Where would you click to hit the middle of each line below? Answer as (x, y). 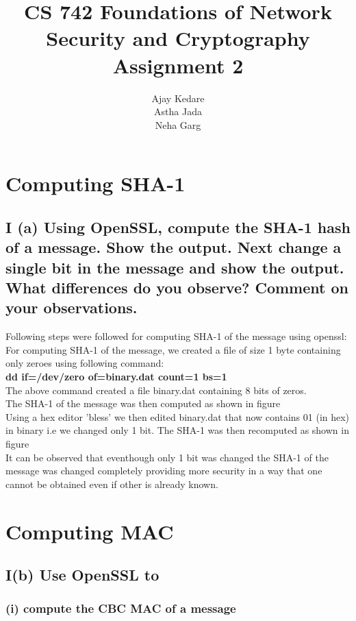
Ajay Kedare (178, 98)
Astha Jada (178, 111)
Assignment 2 (178, 65)
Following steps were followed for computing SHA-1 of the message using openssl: (176, 336)
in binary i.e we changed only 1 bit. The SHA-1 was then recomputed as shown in (177, 430)
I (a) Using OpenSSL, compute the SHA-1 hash (178, 227)
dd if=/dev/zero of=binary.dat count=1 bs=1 (116, 377)
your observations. (72, 307)
